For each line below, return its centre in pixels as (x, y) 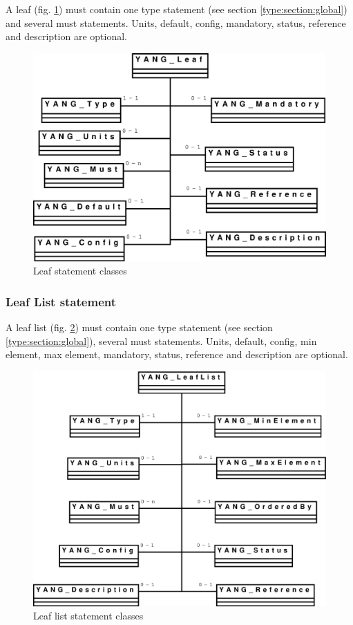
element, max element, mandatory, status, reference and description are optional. (177, 354)
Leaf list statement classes (88, 616)
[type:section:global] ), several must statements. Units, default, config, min (161, 341)
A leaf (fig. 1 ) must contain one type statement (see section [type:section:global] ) (176, 9)
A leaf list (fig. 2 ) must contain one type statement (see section (139, 327)
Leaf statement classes (80, 271)
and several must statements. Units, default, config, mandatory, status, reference (176, 22)
